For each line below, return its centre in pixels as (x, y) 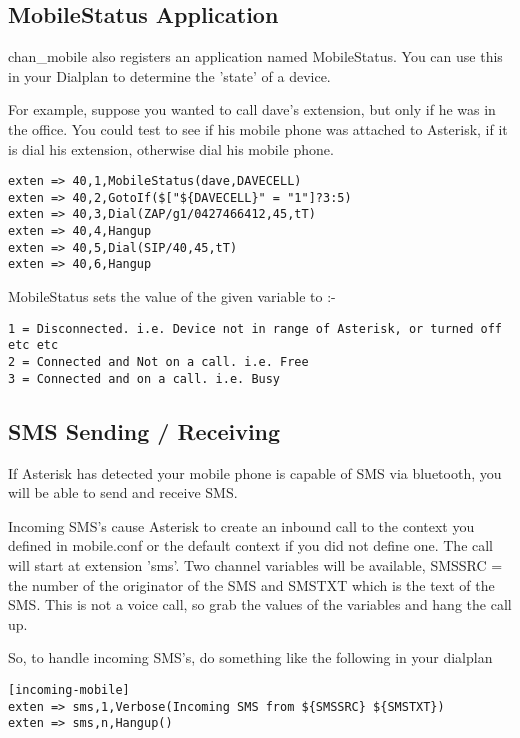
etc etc (33, 345)
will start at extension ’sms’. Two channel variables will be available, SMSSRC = (255, 564)
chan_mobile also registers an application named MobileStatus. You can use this (255, 56)
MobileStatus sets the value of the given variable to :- (172, 296)
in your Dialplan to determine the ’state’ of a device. (169, 75)
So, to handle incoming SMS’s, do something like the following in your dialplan (250, 657)
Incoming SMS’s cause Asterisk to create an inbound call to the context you (241, 525)
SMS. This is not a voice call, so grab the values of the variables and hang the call (260, 604)
